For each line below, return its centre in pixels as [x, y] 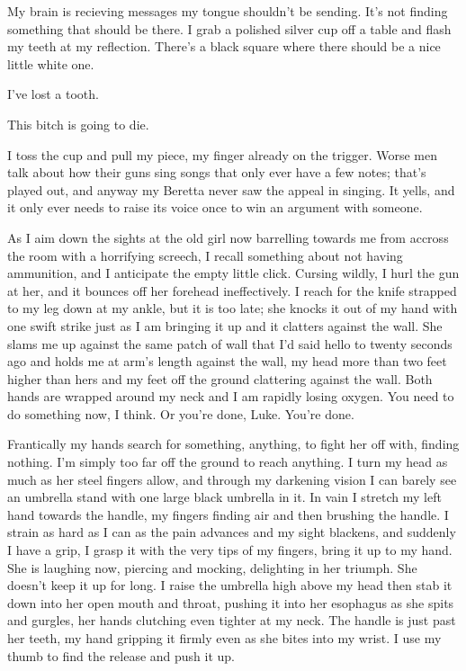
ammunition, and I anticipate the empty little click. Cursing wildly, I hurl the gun [233, 273]
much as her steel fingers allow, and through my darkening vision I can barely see [232, 479]
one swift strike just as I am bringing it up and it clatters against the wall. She [225, 325]
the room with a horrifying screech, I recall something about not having [205, 255]
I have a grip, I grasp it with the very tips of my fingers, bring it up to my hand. [230, 550]
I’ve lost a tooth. [53, 94]
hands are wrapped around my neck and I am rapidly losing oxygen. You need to [231, 396]
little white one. [51, 63]
